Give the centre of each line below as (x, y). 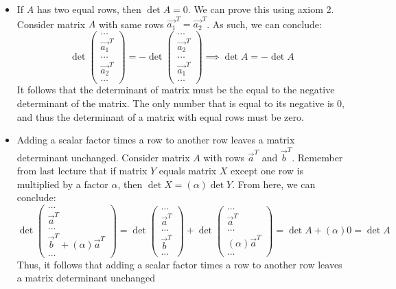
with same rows (131, 24)
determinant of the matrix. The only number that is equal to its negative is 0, (180, 103)
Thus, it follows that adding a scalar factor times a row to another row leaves (179, 264)
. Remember (317, 157)
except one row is (267, 171)
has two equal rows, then (89, 9)
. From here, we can (274, 184)
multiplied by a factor (62, 184)
